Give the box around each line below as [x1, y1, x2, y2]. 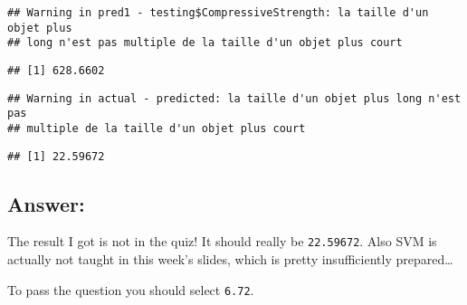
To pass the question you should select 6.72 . [7, 280, 254, 299]
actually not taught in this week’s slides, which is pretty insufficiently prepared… [7, 250, 453, 269]
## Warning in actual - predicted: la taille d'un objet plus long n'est [7, 91, 462, 105]
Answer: [7, 189, 85, 217]
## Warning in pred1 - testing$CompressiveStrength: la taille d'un [7, 6, 429, 19]
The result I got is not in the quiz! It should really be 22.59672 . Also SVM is [7, 232, 437, 251]
